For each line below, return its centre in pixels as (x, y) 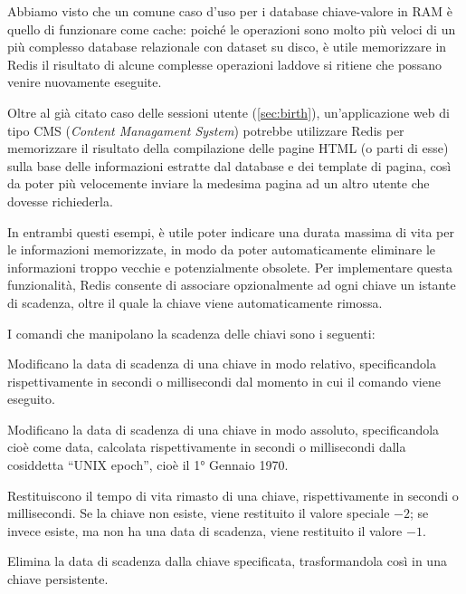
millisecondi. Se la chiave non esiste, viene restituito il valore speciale (199, 513)
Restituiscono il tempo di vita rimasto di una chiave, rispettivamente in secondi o (233, 495)
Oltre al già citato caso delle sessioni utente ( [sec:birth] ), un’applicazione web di (228, 112)
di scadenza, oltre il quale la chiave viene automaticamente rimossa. (195, 302)
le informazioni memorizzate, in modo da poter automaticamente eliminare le (222, 249)
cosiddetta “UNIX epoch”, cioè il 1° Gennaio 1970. (148, 465)
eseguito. (31, 399)
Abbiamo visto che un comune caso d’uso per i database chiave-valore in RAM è (230, 11)
